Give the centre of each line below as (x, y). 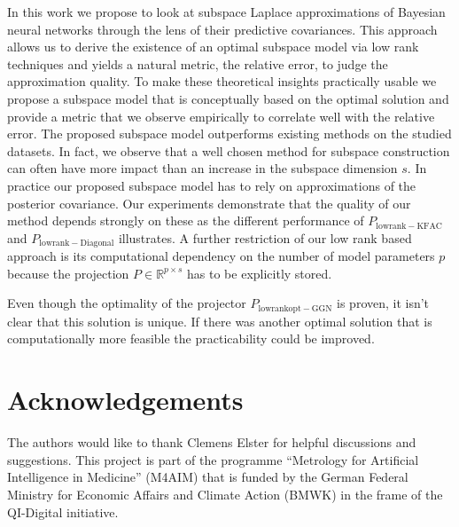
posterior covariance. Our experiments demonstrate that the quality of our (209, 203)
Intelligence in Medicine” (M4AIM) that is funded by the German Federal (208, 477)
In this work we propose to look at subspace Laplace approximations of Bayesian (226, 12)
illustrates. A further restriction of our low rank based (265, 237)
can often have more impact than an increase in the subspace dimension (202, 168)
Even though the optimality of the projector (127, 303)
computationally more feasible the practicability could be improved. (191, 338)
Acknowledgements (125, 400)
